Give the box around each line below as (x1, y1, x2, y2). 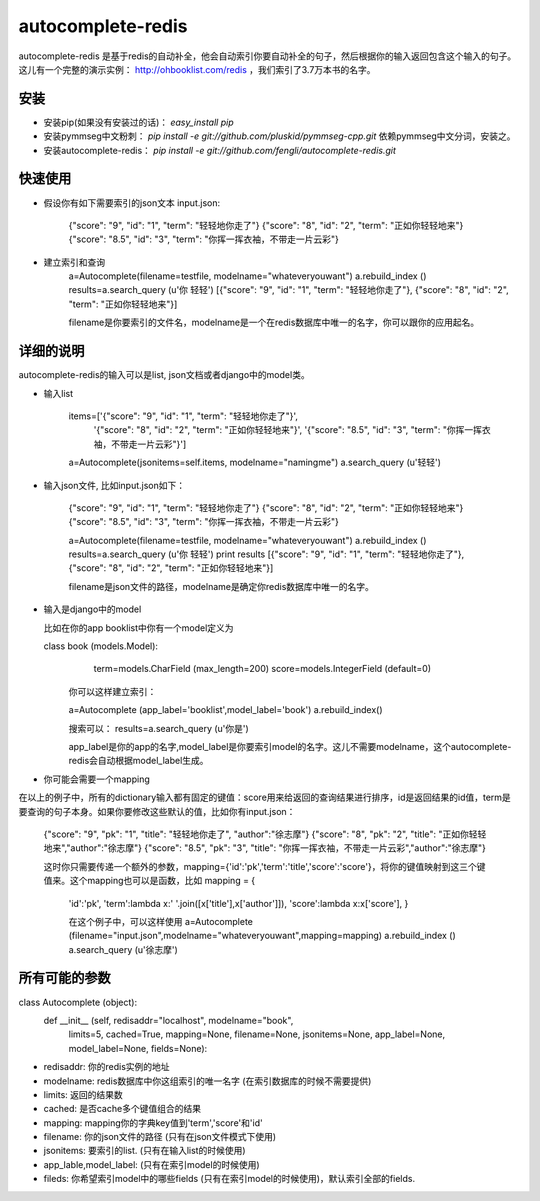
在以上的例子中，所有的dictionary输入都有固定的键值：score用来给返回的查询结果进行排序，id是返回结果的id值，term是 (18, 791, 512, 804)
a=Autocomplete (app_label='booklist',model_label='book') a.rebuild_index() (68, 704, 384, 716)
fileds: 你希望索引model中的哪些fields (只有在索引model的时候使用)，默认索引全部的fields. (43, 1173, 415, 1185)
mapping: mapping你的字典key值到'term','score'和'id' (43, 1116, 264, 1129)
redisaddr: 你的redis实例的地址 (43, 1061, 170, 1073)
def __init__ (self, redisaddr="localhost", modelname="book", (43, 1014, 294, 1026)
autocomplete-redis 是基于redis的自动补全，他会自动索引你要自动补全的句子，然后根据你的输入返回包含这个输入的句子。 (18, 50, 517, 62)
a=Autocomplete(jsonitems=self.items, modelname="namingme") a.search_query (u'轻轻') (68, 456, 442, 469)
